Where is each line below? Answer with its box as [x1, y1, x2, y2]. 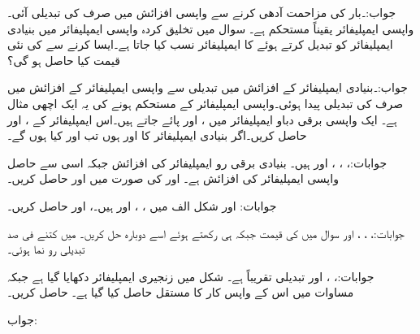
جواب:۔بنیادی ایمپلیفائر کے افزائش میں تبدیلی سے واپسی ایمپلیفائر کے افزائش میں [7, 79, 408, 96]
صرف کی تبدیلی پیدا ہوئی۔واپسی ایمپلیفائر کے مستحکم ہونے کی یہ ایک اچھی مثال [7, 94, 404, 111]
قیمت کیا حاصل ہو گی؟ [7, 51, 120, 68]
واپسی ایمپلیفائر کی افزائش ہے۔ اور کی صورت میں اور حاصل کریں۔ [7, 170, 339, 187]
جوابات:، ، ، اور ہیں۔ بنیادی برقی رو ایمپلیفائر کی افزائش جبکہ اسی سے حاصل [7, 154, 388, 171]
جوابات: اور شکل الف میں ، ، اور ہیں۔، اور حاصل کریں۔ [7, 197, 277, 214]
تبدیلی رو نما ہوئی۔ [7, 241, 85, 258]
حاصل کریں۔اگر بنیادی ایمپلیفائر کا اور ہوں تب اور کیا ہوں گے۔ [7, 127, 307, 144]
